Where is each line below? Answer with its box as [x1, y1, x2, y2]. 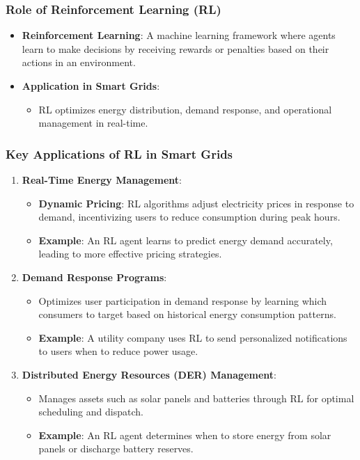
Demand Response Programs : [22, 269, 167, 284]
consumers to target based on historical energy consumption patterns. [38, 307, 336, 322]
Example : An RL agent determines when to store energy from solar [38, 427, 331, 442]
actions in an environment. [22, 55, 136, 70]
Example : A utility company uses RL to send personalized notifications [38, 330, 347, 344]
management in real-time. [38, 116, 148, 130]
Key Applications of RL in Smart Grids [6, 145, 233, 162]
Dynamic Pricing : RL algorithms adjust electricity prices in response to [38, 196, 354, 210]
